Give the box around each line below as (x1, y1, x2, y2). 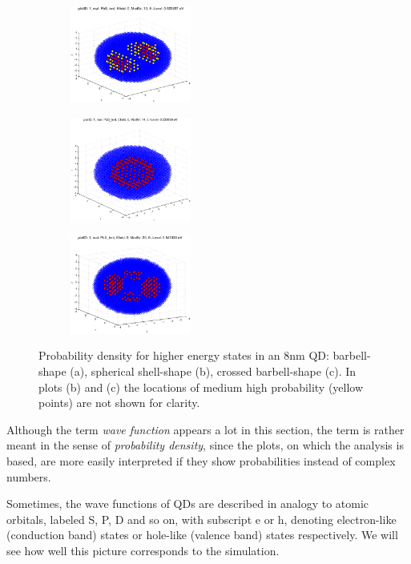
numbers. (6, 468, 51, 485)
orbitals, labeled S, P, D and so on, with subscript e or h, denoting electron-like (6, 510, 397, 527)
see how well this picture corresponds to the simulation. (6, 542, 280, 558)
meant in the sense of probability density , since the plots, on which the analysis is (6, 437, 404, 453)
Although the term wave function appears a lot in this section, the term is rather (6, 421, 405, 437)
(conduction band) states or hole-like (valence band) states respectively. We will (6, 526, 398, 543)
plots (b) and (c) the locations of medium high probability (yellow (38, 378, 364, 395)
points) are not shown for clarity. (38, 394, 200, 411)
